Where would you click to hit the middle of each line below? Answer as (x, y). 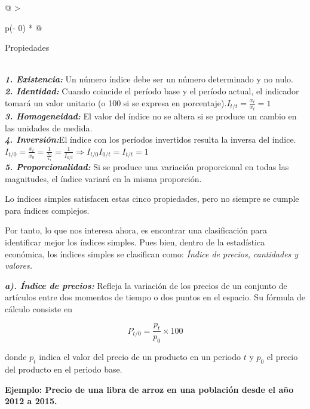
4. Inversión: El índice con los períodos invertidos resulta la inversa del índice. (151, 139)
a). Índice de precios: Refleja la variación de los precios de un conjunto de (146, 285)
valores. (19, 265)
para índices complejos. (47, 210)
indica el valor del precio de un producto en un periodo (140, 357)
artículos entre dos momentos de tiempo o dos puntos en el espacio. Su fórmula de (155, 297)
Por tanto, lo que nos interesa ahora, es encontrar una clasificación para (136, 230)
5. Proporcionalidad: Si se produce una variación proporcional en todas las (147, 166)
